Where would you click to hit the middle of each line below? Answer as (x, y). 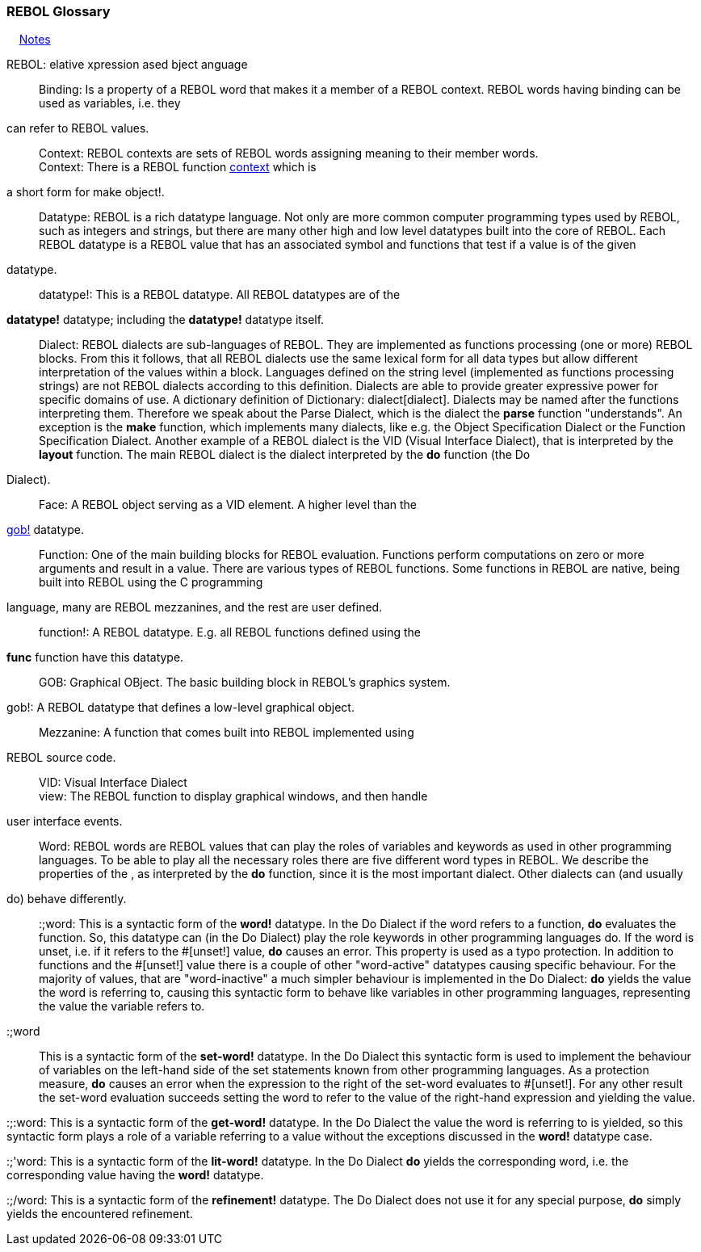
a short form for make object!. (86, 192)
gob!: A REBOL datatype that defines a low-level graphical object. (180, 708)
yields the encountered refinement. (100, 1214)
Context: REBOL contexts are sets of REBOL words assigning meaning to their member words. (289, 153)
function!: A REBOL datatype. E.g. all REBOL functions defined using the (230, 632)
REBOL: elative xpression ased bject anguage (127, 65)
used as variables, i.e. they (110, 103)
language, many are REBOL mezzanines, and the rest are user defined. (195, 607)
